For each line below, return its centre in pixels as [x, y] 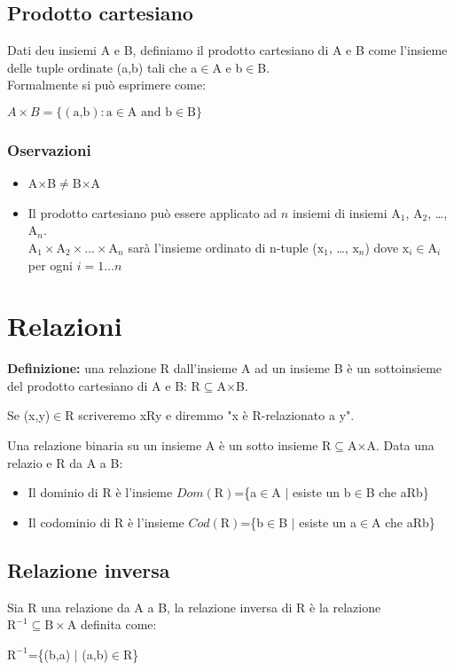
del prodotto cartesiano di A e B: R [104, 385]
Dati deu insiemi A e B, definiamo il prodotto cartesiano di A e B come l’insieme [227, 50]
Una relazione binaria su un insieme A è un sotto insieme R [169, 445]
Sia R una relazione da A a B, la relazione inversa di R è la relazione [194, 607]
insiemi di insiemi [340, 212]
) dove [382, 247]
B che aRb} [397, 492]
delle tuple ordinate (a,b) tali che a [102, 67]
